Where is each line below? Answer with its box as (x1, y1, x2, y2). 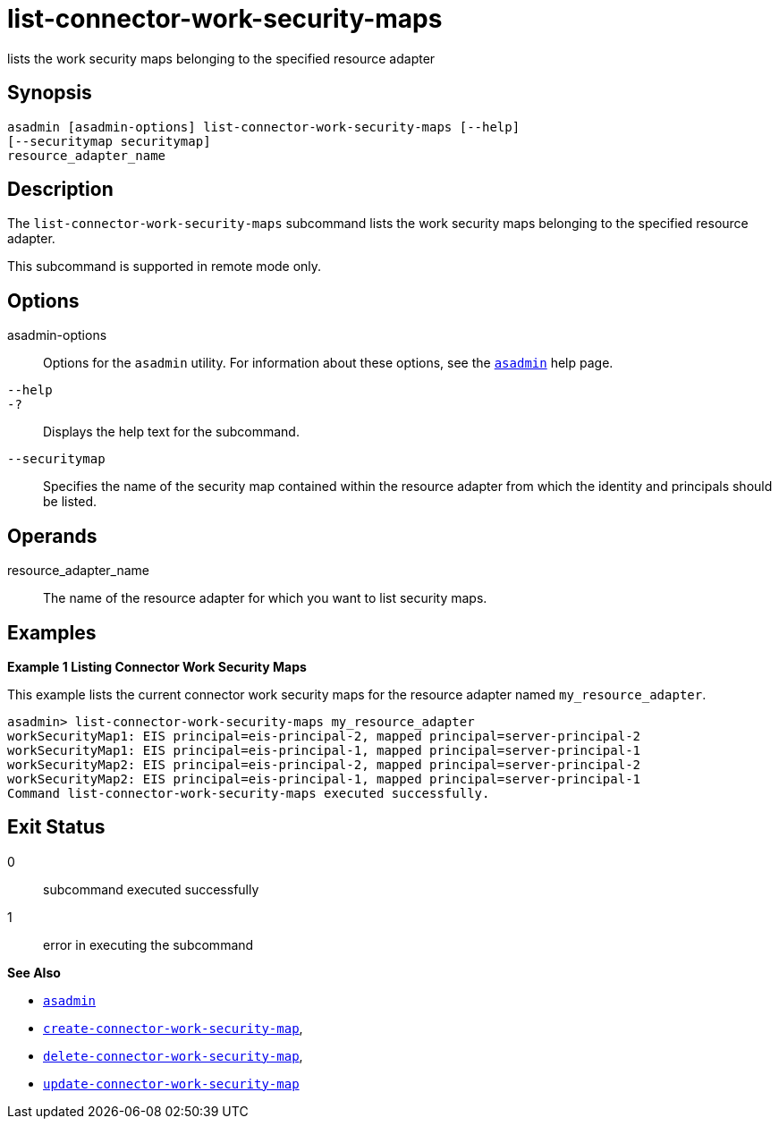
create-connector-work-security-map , (43, 1020, 303, 1036)
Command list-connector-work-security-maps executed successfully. (7, 785, 490, 800)
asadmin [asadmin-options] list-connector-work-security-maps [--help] (7, 119, 521, 134)
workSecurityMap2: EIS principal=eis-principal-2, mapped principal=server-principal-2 (7, 757, 641, 772)
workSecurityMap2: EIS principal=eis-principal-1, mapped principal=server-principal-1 (7, 771, 641, 786)
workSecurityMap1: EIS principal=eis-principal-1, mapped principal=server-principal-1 (7, 742, 641, 758)
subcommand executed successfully (43, 881, 259, 897)
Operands (7, 524, 97, 547)
